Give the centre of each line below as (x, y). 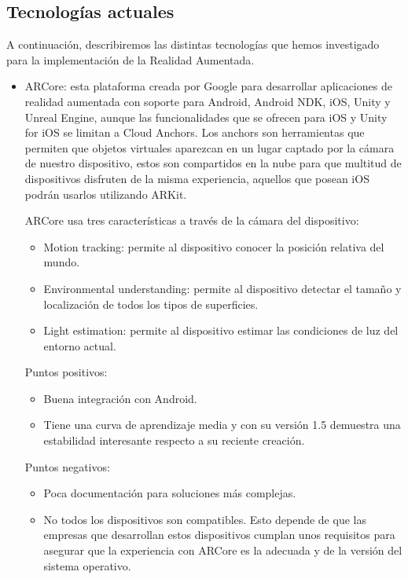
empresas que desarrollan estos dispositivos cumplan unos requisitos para (219, 535)
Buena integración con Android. (120, 398)
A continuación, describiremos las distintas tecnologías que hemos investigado (193, 44)
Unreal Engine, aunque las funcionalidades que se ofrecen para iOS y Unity (206, 117)
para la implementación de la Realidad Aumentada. (130, 59)
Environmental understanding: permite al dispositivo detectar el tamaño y (222, 288)
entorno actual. (80, 345)
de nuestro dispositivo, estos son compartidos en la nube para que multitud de (213, 163)
